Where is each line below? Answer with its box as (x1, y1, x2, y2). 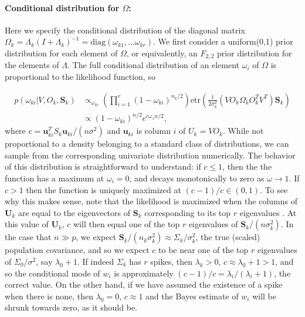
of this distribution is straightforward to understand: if (5, 160, 201, 173)
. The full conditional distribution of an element (67, 59, 239, 71)
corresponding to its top (144, 206, 231, 218)
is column (136, 124, 171, 137)
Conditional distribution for (5, 1, 120, 14)
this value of (5, 218, 49, 230)
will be (252, 289, 277, 302)
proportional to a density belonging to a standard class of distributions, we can (5, 137, 289, 150)
